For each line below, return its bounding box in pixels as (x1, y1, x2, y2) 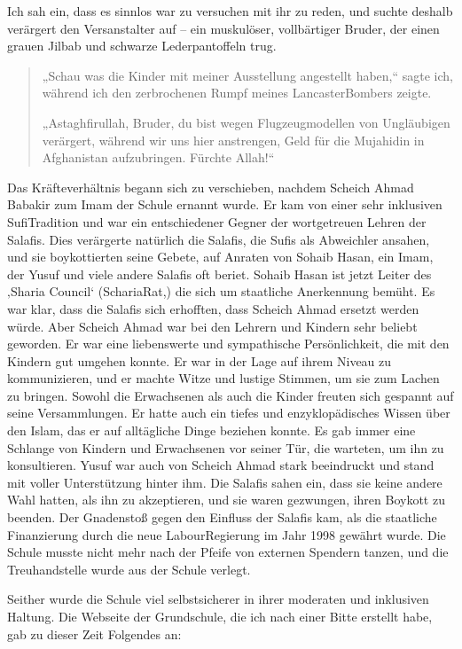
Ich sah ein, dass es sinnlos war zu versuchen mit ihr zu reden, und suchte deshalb (7, 2, 453, 20)
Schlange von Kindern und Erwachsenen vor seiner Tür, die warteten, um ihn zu (7, 438, 444, 457)
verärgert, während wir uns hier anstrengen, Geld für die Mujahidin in (42, 130, 425, 149)
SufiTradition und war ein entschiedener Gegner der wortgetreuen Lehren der (7, 212, 427, 231)
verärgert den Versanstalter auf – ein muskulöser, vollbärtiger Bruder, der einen (7, 19, 440, 37)
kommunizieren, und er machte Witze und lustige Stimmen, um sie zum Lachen (7, 369, 440, 387)
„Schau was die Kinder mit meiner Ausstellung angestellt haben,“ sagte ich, (42, 66, 454, 84)
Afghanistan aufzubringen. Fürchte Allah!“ (42, 148, 275, 167)
